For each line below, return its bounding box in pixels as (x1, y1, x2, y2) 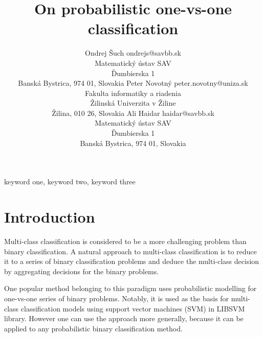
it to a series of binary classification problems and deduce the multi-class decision (4, 256, 259, 267)
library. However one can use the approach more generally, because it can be (4, 313, 244, 324)
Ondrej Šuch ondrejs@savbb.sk (85, 47, 181, 58)
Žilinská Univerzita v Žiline (90, 98, 176, 108)
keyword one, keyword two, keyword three (4, 176, 136, 187)
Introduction (4, 206, 95, 227)
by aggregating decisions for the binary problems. (4, 266, 159, 276)
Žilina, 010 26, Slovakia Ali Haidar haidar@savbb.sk (52, 107, 214, 118)
